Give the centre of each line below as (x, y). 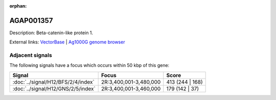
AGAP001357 (31, 20)
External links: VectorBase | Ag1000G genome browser (67, 42)
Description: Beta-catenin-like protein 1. (51, 33)
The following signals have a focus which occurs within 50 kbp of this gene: (89, 65)
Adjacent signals (31, 55)
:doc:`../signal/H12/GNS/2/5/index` (54, 88)
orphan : (18, 6)
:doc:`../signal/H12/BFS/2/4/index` (53, 82)
